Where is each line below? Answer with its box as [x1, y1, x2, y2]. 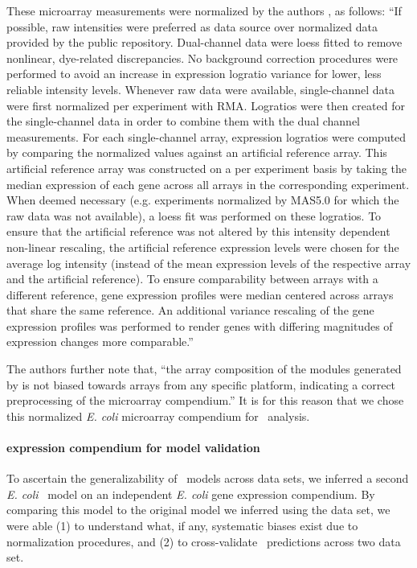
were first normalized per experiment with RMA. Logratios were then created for [6, 97, 405, 113]
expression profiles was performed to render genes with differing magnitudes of [6, 317, 393, 334]
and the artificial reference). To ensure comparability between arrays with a [6, 270, 378, 287]
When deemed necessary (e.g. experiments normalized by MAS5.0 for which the [6, 191, 399, 208]
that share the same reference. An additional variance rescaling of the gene [6, 302, 374, 319]
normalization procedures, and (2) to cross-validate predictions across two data [6, 533, 401, 549]
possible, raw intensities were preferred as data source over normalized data [6, 18, 378, 35]
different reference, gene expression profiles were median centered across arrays [6, 286, 394, 303]
